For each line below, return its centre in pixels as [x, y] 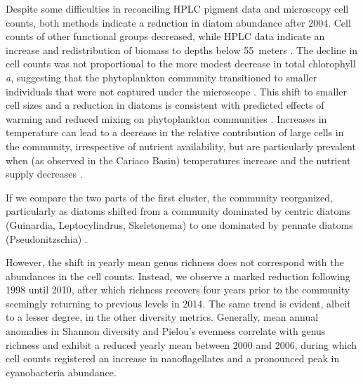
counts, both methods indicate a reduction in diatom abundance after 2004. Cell [178, 22]
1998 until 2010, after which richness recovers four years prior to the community [178, 290]
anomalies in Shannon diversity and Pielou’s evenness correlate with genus [166, 331]
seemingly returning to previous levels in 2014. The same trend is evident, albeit [178, 303]
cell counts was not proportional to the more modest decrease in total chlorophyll [181, 64]
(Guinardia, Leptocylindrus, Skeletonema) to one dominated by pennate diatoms [179, 224]
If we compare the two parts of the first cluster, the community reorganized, [169, 197]
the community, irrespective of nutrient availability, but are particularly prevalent [181, 146]
